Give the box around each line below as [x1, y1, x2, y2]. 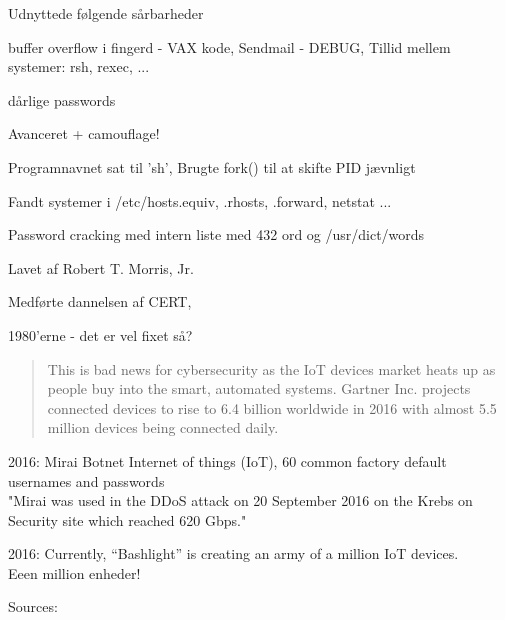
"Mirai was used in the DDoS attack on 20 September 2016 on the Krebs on [8, 490, 473, 511]
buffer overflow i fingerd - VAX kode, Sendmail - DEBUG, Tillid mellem [8, 36, 451, 57]
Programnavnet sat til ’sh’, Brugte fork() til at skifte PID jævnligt [8, 156, 416, 177]
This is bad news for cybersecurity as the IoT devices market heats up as [47, 358, 496, 379]
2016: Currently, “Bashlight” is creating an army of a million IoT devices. [8, 543, 459, 564]
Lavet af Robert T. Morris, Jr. [8, 257, 194, 278]
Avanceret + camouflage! [8, 123, 160, 144]
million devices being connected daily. [47, 417, 279, 438]
